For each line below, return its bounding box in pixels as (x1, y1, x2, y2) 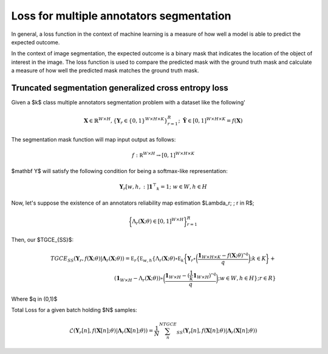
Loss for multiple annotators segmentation (11, 9, 231, 22)
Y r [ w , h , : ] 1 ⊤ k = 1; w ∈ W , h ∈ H (119, 182, 208, 192)
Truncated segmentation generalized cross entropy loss (11, 83, 229, 93)
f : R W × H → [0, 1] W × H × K (131, 151, 195, 158)
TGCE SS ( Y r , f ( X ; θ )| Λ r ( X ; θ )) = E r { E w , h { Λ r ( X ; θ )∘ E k (50, 255, 185, 264)
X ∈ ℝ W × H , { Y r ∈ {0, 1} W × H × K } (83, 116, 168, 126)
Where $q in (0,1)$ (11, 295, 58, 302)
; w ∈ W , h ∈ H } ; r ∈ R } (217, 275, 276, 282)
